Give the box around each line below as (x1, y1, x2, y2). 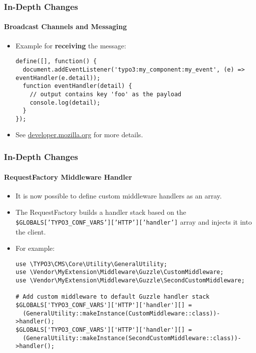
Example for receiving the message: (15, 40, 127, 50)
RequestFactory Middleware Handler (4, 171, 132, 182)
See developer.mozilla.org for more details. (15, 129, 143, 140)
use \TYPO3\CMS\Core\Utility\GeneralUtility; (15, 260, 167, 268)
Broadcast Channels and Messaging (4, 21, 127, 32)
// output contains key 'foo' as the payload (30, 90, 182, 98)
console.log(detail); (30, 99, 100, 106)
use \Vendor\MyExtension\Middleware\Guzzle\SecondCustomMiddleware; (15, 277, 245, 284)
